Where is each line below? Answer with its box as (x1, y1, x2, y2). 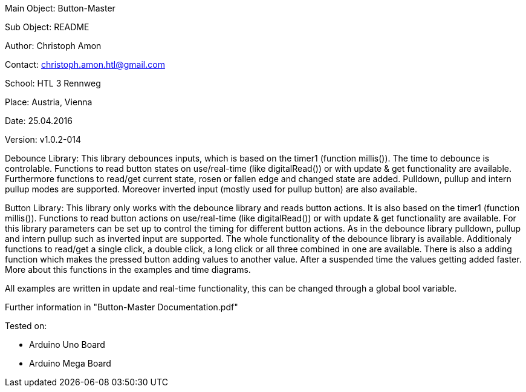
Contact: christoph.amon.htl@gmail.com (5, 59, 165, 70)
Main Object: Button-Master (5, 3, 115, 13)
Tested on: (5, 321, 47, 331)
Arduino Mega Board (29, 358, 111, 368)
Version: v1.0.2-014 (5, 134, 82, 145)
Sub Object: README (5, 22, 89, 32)
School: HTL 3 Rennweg (5, 78, 101, 88)
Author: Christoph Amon (5, 41, 102, 51)
